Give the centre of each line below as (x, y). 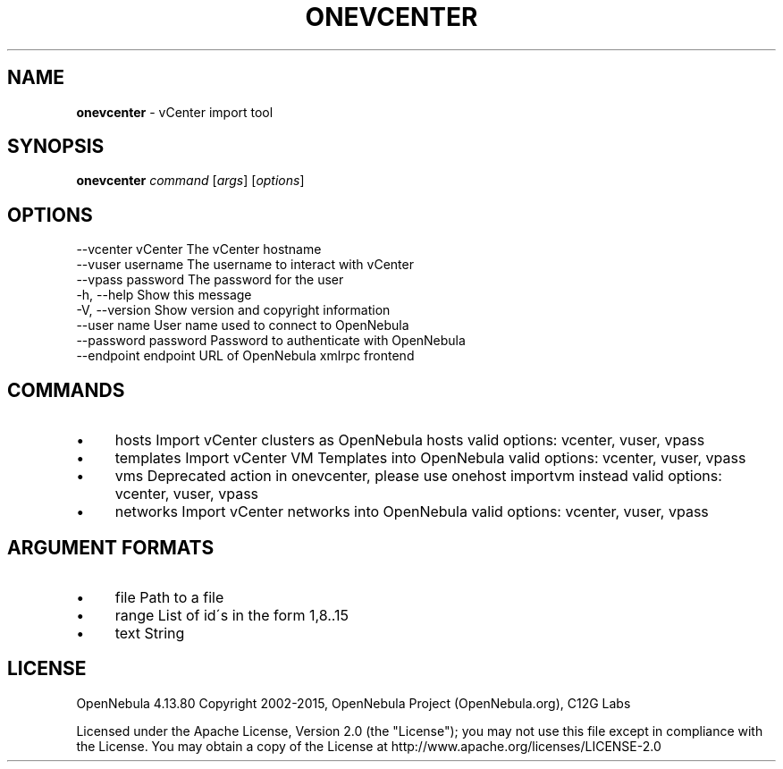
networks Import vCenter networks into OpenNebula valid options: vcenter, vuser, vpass (412, 512)
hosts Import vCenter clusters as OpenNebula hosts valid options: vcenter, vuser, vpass (410, 440)
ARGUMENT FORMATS (111, 547)
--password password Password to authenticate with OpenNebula (271, 341)
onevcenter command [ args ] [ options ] (190, 181)
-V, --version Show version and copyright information (233, 310)
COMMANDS (66, 390)
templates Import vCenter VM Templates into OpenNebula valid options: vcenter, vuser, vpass (430, 458)
